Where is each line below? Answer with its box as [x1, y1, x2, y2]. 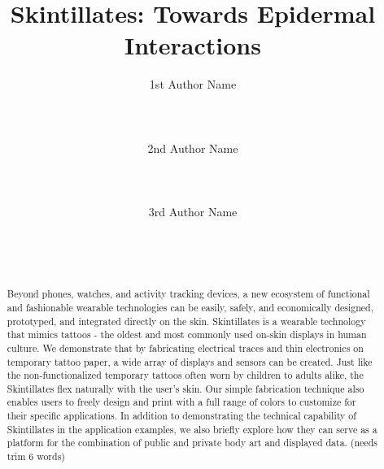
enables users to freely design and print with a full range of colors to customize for [7, 395, 356, 409]
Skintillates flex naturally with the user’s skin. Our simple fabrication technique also [7, 381, 364, 395]
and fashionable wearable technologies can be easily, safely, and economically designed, [7, 300, 374, 314]
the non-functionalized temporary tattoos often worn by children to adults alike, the [7, 368, 364, 382]
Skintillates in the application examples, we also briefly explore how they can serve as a [7, 422, 377, 436]
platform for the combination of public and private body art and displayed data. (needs [7, 436, 377, 449]
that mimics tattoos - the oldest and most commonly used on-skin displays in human [7, 328, 367, 341]
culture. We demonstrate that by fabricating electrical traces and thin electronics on [7, 341, 364, 354]
